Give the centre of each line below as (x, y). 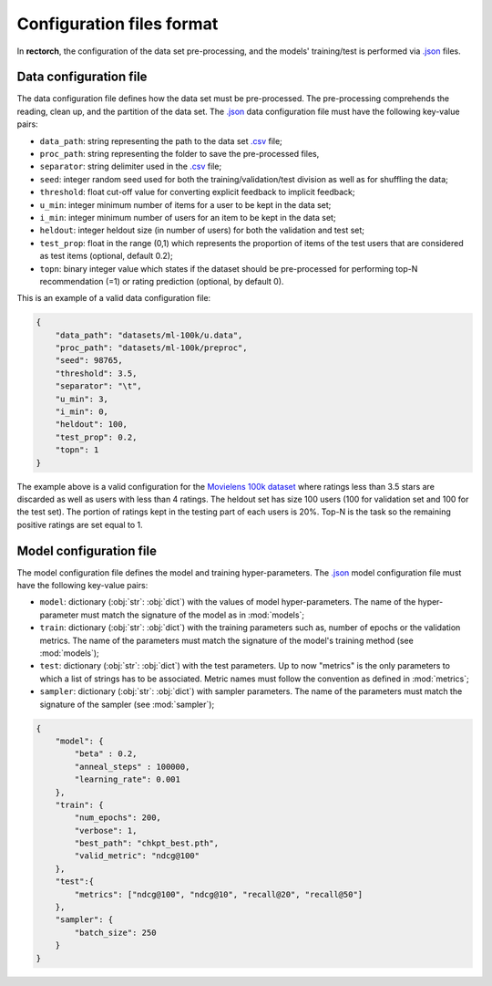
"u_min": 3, (82, 399)
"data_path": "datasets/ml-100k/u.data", (149, 335)
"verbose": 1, (106, 830)
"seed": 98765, (89, 361)
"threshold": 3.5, (96, 373)
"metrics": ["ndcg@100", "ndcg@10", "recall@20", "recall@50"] (219, 894)
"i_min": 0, (82, 412)
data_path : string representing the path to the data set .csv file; (161, 140)
